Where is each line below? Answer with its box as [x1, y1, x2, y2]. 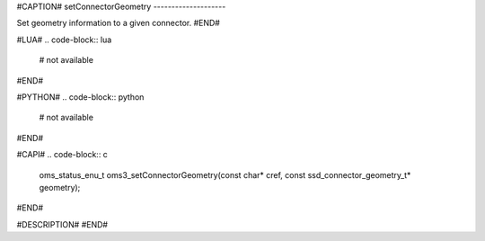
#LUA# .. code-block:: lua [16, 34, 112, 45]
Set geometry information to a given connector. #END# [16, 18, 220, 29]
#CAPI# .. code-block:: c [16, 149, 108, 160]
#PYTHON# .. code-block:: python [16, 91, 145, 103]
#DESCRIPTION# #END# [16, 219, 108, 229]
